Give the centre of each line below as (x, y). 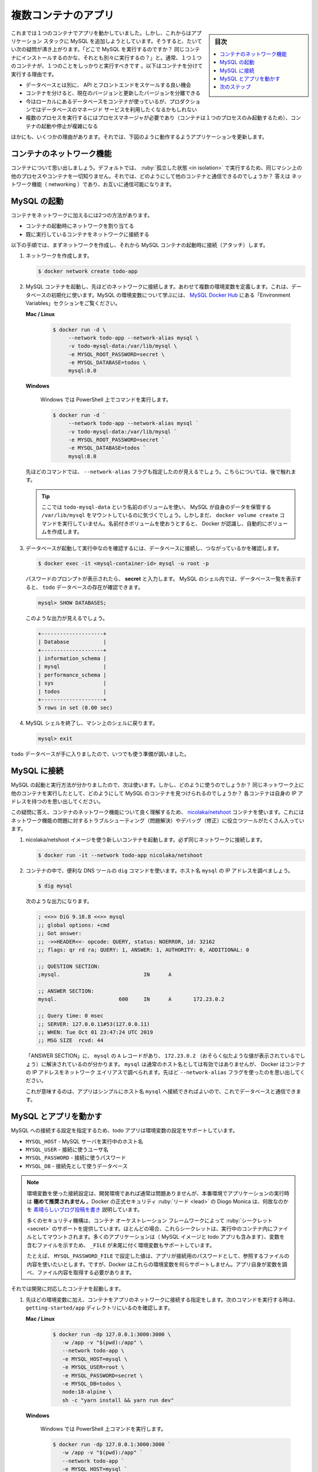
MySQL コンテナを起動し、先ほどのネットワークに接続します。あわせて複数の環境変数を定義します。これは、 (158, 287)
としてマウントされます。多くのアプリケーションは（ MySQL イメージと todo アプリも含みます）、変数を (158, 1237)
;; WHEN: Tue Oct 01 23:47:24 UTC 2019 (95, 1032)
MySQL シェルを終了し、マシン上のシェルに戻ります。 (92, 723)
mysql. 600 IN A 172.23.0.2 (131, 999)
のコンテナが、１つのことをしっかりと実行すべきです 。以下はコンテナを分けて (107, 66)
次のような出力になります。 (59, 901)
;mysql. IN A (105, 975)
